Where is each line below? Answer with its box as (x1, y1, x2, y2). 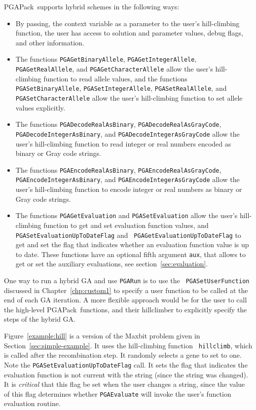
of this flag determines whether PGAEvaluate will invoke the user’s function (4, 388, 231, 399)
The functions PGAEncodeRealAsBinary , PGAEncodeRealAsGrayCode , (15, 164, 221, 175)
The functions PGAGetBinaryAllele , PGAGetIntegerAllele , (15, 54, 197, 64)
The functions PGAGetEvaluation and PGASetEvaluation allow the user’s (15, 210, 238, 221)
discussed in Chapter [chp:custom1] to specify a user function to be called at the (4, 285, 248, 295)
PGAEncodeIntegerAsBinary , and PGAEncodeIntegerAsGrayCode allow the (15, 174, 240, 185)
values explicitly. (15, 102, 66, 112)
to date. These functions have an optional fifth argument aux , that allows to (15, 249, 246, 259)
